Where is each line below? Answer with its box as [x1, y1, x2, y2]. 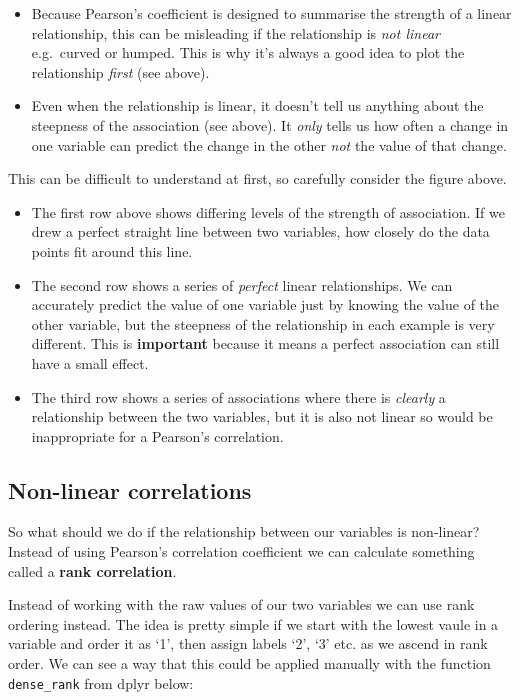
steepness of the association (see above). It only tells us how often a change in [31, 114, 509, 135]
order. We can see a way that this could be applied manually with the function [8, 653, 491, 674]
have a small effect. [31, 352, 149, 373]
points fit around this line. [31, 240, 193, 261]
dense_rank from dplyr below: [8, 672, 194, 693]
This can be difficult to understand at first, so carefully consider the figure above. [8, 168, 507, 189]
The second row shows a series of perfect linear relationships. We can [31, 274, 453, 295]
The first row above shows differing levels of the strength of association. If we [31, 201, 505, 222]
